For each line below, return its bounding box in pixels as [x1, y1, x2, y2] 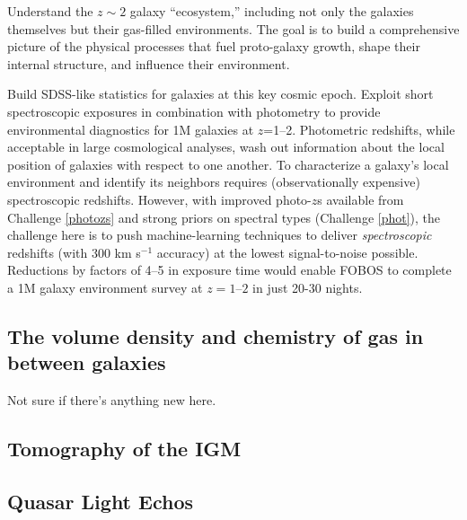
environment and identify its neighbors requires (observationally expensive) [7, 172, 420, 191]
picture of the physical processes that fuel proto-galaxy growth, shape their [7, 37, 420, 56]
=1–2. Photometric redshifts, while [263, 119, 455, 138]
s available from [317, 189, 404, 208]
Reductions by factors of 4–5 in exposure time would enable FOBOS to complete [7, 260, 452, 279]
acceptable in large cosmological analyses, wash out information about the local [7, 137, 445, 156]
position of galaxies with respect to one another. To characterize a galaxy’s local [7, 154, 449, 173]
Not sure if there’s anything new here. [7, 391, 216, 410]
